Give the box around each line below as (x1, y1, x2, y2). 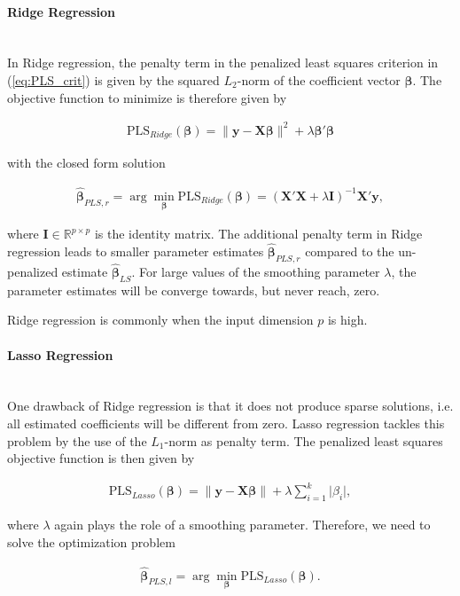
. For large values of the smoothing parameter (131, 263, 380, 281)
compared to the (305, 242, 394, 261)
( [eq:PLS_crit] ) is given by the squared (7, 70, 220, 89)
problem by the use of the (7, 431, 147, 450)
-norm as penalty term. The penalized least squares (164, 431, 443, 450)
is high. (327, 310, 368, 329)
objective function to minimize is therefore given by (7, 88, 287, 106)
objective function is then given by (7, 449, 195, 467)
